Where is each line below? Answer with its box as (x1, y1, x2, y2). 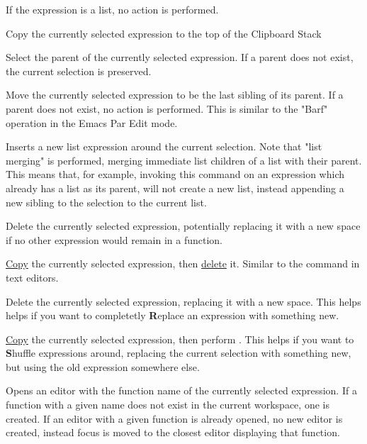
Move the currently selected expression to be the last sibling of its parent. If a (6, 87, 344, 102)
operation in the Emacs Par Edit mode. (6, 115, 178, 130)
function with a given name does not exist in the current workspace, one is (6, 397, 329, 412)
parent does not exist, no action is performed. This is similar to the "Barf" (6, 101, 328, 116)
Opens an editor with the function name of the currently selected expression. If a (6, 383, 357, 398)
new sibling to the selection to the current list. (6, 194, 207, 209)
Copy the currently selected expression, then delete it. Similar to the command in (6, 256, 360, 271)
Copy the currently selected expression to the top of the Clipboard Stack (6, 26, 322, 40)
